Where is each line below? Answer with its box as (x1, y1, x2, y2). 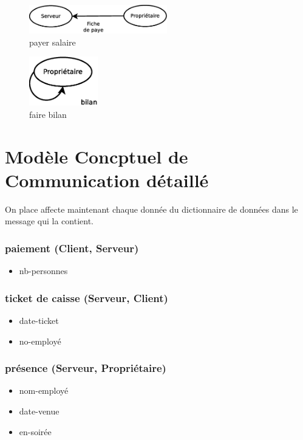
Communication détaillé (5, 167, 209, 192)
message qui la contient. (5, 215, 94, 227)
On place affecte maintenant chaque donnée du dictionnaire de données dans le (5, 202, 298, 215)
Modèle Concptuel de (5, 143, 188, 168)
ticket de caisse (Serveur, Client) (5, 290, 168, 305)
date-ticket (19, 314, 59, 326)
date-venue (19, 404, 60, 417)
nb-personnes (19, 264, 68, 277)
